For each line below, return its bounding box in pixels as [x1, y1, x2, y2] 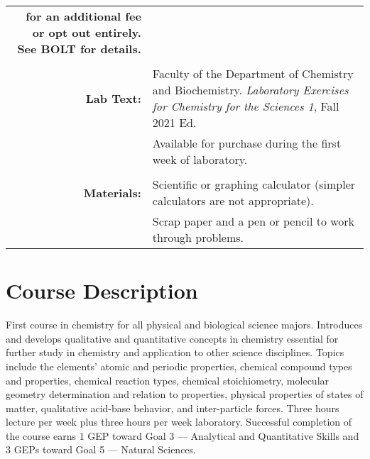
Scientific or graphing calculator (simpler [152, 176, 356, 192]
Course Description [6, 276, 198, 305]
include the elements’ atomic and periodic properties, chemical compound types [6, 358, 352, 373]
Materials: [83, 184, 141, 201]
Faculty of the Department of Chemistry [152, 65, 354, 82]
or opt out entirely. [32, 24, 141, 40]
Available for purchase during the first [152, 135, 342, 151]
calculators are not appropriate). [152, 192, 314, 209]
